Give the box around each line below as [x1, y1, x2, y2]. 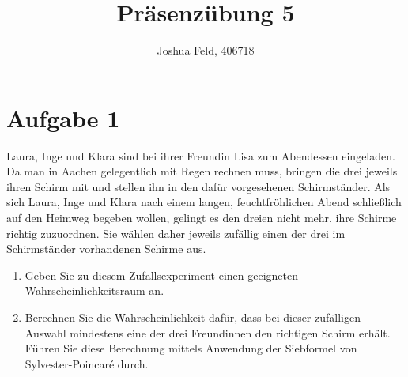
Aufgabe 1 [6, 101, 120, 134]
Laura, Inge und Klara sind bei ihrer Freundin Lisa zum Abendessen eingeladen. [6, 147, 395, 164]
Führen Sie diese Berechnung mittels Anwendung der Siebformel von [25, 340, 357, 356]
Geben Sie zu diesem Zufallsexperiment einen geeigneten [25, 266, 299, 283]
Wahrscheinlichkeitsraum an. [25, 282, 164, 299]
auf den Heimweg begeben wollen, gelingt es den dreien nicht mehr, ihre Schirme [6, 209, 397, 226]
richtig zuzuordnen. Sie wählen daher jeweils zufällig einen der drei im [6, 224, 346, 241]
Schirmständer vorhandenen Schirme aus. [6, 240, 206, 257]
